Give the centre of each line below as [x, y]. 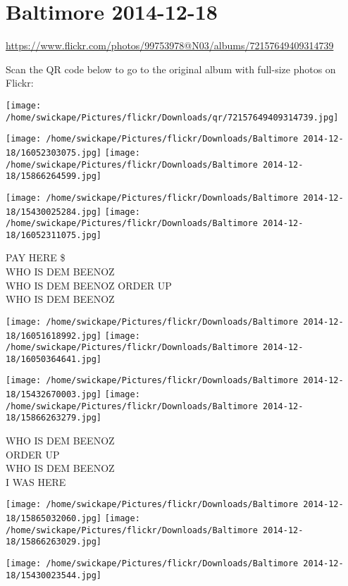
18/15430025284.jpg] [54, 212]
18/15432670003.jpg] [54, 395]
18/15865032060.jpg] [54, 519]
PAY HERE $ [36, 257]
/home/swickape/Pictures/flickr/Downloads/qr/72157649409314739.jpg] [172, 117]
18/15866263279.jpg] [54, 418]
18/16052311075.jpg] [54, 235]
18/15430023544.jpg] [54, 575]
